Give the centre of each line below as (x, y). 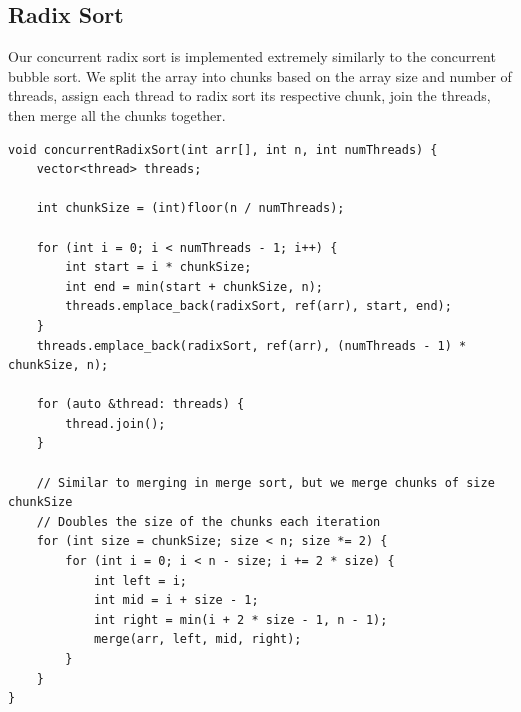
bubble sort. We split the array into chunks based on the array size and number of (260, 75)
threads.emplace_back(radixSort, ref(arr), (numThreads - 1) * (251, 345)
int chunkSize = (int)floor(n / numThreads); (190, 208)
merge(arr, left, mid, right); (197, 639)
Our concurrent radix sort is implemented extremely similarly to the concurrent (252, 56)
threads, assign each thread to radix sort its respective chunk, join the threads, (249, 95)
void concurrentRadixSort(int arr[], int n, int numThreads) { (223, 149)
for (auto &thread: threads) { (140, 404)
